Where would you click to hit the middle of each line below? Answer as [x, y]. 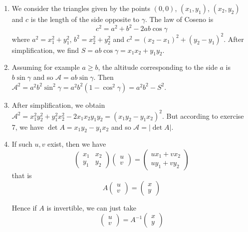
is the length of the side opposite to [85, 19]
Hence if [24, 207]
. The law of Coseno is [179, 19]
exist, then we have [77, 144]
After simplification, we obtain [58, 105]
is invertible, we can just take [91, 207]
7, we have [28, 126]
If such [22, 144]
